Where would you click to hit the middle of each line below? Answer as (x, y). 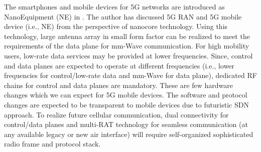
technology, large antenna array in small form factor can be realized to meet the (127, 36)
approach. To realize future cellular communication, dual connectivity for (116, 114)
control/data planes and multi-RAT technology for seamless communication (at (126, 124)
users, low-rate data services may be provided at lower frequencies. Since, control (128, 55)
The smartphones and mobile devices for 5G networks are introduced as (114, 6)
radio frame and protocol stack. (52, 144)
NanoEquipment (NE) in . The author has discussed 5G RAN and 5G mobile (123, 16)
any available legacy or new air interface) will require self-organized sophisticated (129, 134)
